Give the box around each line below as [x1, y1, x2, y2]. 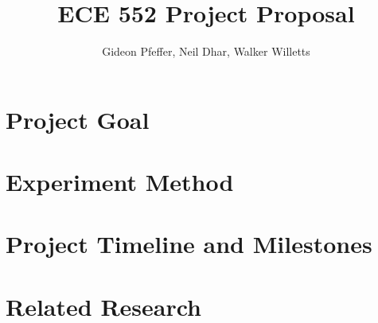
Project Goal [6, 103, 150, 135]
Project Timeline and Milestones [6, 228, 372, 260]
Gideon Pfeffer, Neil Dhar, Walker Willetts [102, 43, 310, 60]
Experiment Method [6, 165, 234, 198]
